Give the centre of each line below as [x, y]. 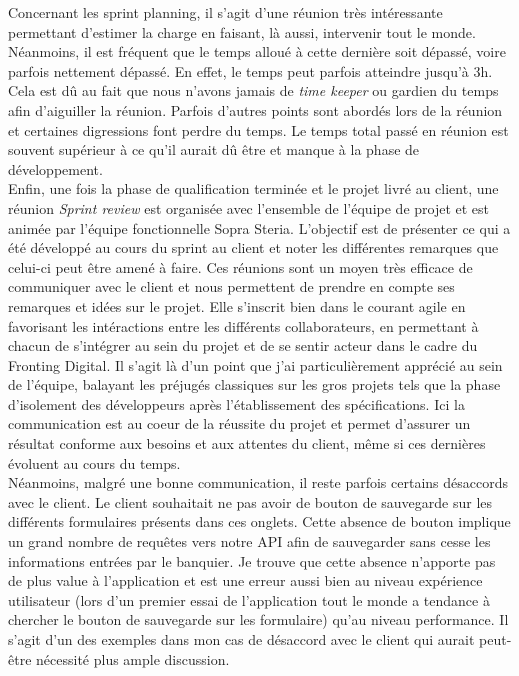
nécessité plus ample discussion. [133, 658]
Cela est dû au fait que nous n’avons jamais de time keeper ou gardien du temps [253, 90]
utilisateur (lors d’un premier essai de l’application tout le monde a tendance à [249, 599]
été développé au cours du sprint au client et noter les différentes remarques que [253, 247]
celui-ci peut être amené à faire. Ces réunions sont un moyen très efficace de [240, 266]
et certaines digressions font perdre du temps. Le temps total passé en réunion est [258, 129]
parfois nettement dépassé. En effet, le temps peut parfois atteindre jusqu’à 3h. [250, 70]
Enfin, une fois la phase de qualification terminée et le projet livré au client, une [253, 188]
